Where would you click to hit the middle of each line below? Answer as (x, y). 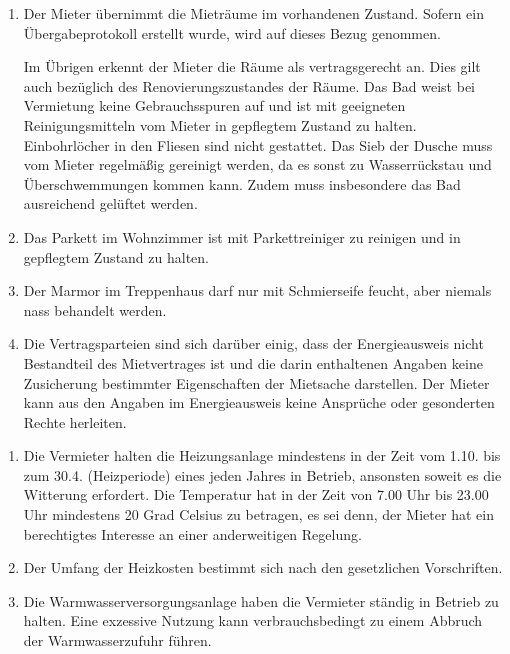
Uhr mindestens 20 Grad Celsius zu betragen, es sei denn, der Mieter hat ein (258, 514)
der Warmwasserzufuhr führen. (117, 640)
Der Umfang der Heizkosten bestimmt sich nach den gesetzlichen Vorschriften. (263, 567)
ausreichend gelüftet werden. (110, 203)
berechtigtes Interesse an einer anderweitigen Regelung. (192, 533)
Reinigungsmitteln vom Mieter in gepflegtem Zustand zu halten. (220, 124)
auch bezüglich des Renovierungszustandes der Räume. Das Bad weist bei (249, 85)
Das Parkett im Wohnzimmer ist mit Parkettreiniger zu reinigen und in (242, 236)
